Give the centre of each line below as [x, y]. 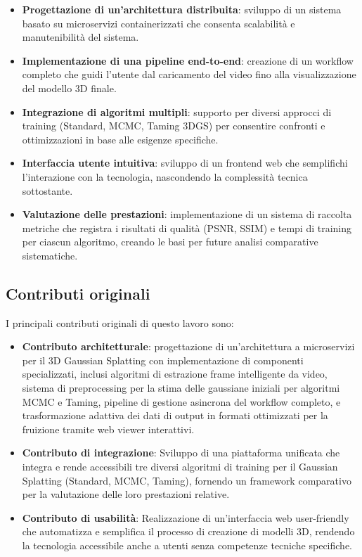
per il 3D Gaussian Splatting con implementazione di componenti [163, 360]
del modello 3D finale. [69, 88]
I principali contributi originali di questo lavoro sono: [120, 322]
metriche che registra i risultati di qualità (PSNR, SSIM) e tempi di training [187, 228]
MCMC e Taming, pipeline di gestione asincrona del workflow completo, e [181, 401]
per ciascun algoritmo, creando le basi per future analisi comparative [170, 242]
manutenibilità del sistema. [80, 37]
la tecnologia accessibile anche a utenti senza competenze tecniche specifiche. [187, 545]
